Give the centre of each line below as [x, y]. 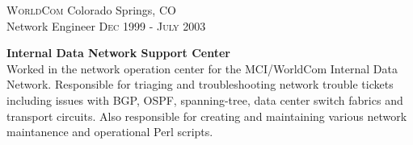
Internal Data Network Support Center [118, 53]
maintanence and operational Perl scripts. [110, 132]
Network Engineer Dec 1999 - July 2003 [106, 25]
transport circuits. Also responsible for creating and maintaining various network [207, 116]
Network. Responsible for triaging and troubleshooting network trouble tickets [200, 84]
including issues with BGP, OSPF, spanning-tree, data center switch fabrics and [205, 99]
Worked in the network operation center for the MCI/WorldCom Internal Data [202, 68]
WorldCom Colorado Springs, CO [91, 10]
